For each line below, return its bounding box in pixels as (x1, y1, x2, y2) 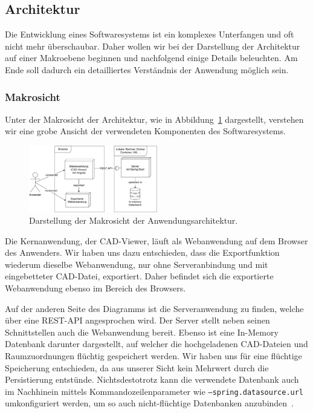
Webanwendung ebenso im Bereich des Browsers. (5, 282, 186, 294)
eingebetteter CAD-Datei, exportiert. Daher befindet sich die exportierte (5, 270, 274, 282)
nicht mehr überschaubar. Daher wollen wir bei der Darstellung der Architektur (5, 39, 300, 52)
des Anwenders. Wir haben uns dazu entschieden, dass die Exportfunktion (5, 246, 280, 259)
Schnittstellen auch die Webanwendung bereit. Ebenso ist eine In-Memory (5, 325, 279, 338)
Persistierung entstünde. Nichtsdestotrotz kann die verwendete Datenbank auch (5, 373, 299, 386)
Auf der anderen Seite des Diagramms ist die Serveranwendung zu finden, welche (5, 302, 304, 314)
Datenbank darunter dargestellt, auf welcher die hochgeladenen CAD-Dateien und (5, 337, 308, 350)
